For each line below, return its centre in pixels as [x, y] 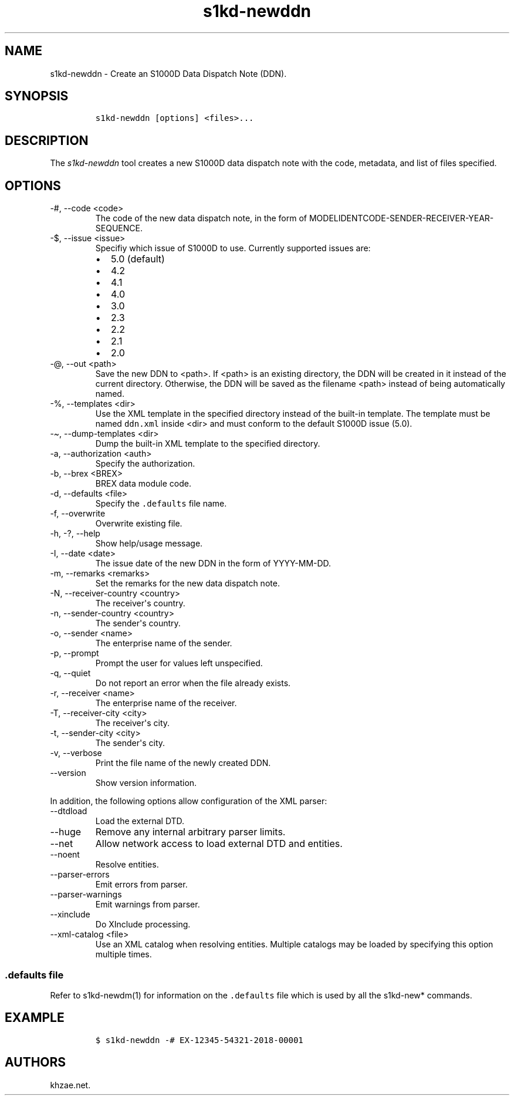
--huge [66, 832]
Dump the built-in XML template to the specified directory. [208, 444]
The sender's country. [138, 623]
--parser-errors [80, 875]
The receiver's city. [133, 723]
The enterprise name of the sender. [164, 643]
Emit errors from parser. [141, 885]
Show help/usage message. [149, 544]
